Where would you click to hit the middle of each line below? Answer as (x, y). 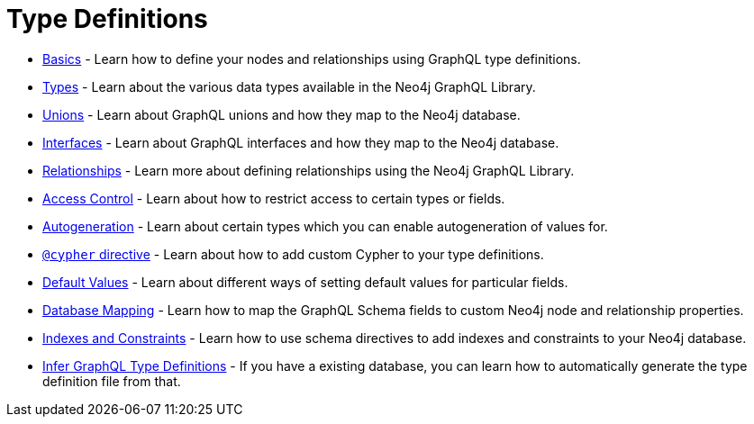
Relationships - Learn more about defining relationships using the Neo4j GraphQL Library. (309, 170)
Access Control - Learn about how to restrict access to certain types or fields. (274, 198)
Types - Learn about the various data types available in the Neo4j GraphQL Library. (289, 86)
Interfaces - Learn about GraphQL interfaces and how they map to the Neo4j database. (301, 142)
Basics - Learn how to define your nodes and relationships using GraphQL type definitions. (312, 59)
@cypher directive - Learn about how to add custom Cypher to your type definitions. (293, 254)
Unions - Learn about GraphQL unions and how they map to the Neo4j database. (282, 114)
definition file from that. (112, 381)
